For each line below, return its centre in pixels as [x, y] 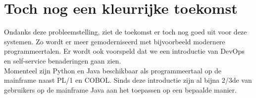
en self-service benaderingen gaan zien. [63, 60]
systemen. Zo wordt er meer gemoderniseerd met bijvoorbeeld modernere [115, 41]
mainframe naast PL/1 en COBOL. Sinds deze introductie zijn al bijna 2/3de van [128, 80]
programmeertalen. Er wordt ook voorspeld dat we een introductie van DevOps [124, 51]
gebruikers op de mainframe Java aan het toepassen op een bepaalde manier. [120, 89]
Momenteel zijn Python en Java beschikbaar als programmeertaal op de [113, 70]
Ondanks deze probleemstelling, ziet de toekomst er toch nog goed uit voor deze [126, 32]
